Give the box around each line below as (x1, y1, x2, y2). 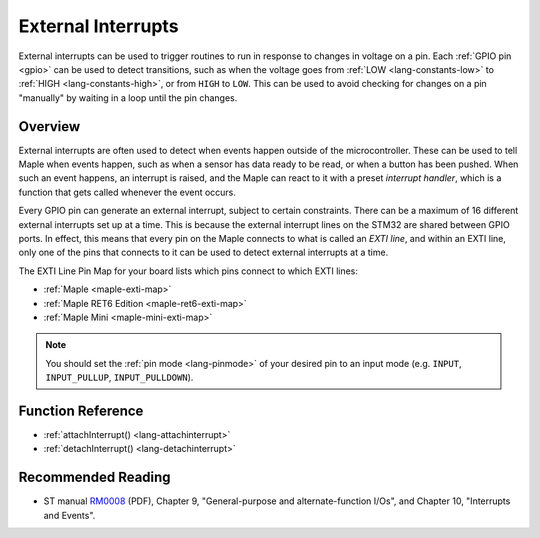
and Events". (43, 509, 96, 521)
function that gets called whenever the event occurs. (18, 186, 237, 198)
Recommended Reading (18, 469, 171, 486)
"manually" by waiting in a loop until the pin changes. (18, 91, 238, 104)
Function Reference (18, 402, 144, 419)
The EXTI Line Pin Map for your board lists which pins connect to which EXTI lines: (18, 265, 359, 277)
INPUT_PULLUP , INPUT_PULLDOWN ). (45, 371, 194, 384)
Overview (18, 118, 81, 135)
